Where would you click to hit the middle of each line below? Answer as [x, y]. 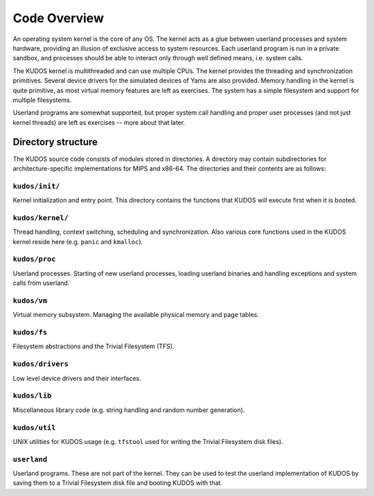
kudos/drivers [41, 364]
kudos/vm [30, 300]
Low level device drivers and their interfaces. [77, 378]
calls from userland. [41, 283]
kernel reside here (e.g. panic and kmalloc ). [78, 241]
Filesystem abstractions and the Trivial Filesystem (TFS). [93, 346]
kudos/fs [30, 333]
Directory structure [55, 142]
